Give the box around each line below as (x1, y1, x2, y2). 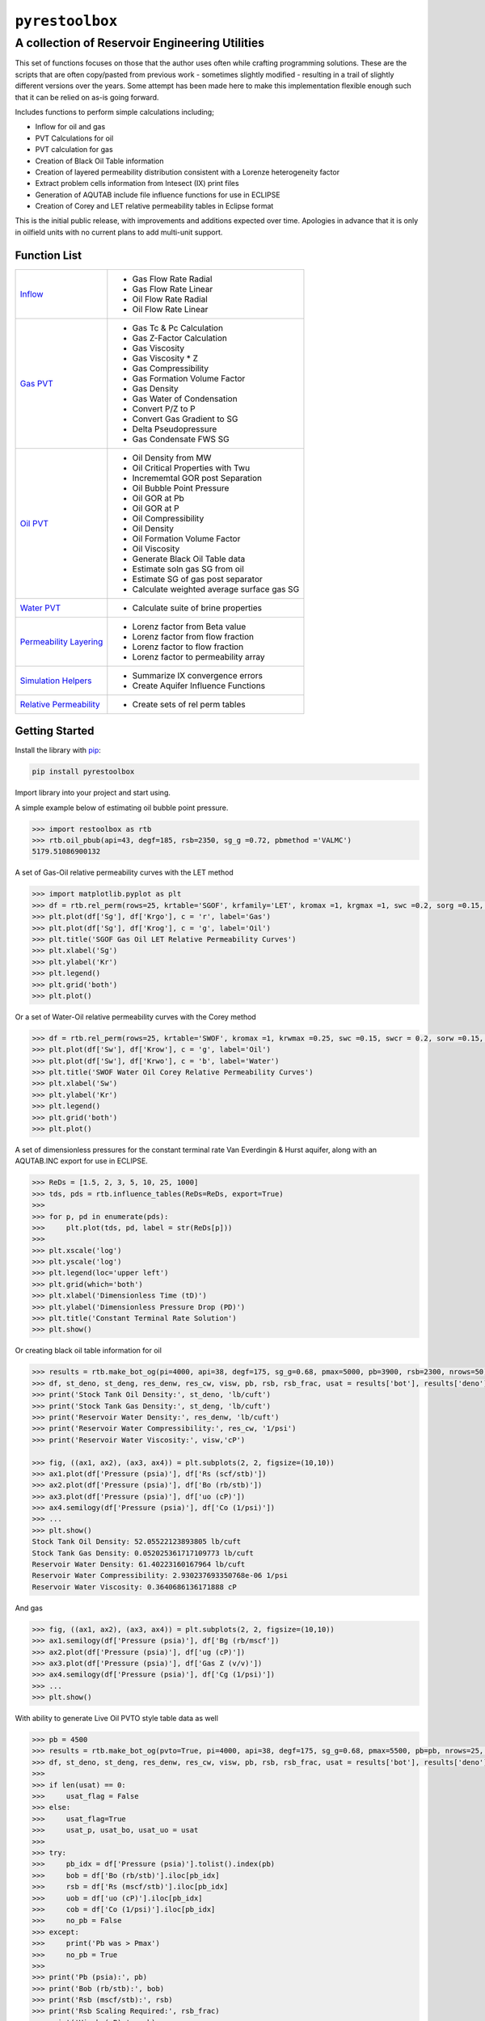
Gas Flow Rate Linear (132, 283, 213, 294)
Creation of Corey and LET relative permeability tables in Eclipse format (35, 201, 274, 211)
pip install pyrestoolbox (32, 767, 135, 776)
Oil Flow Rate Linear (132, 303, 209, 314)
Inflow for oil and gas (35, 122, 106, 132)
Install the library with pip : (15, 745, 101, 755)
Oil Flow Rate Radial (132, 293, 208, 305)
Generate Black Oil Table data (132, 553, 246, 564)
